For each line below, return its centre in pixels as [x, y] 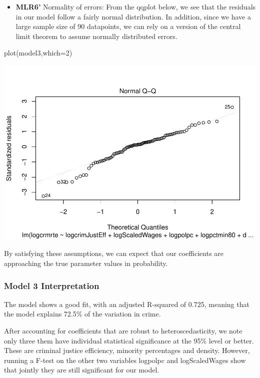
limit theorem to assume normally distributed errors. [96, 36]
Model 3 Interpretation [52, 285]
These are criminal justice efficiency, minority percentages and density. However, [127, 350]
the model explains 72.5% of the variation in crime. [82, 314]
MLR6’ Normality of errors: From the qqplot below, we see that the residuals [136, 6]
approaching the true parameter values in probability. [86, 263]
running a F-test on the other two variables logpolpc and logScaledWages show [125, 360]
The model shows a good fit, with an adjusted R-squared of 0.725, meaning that [127, 304]
